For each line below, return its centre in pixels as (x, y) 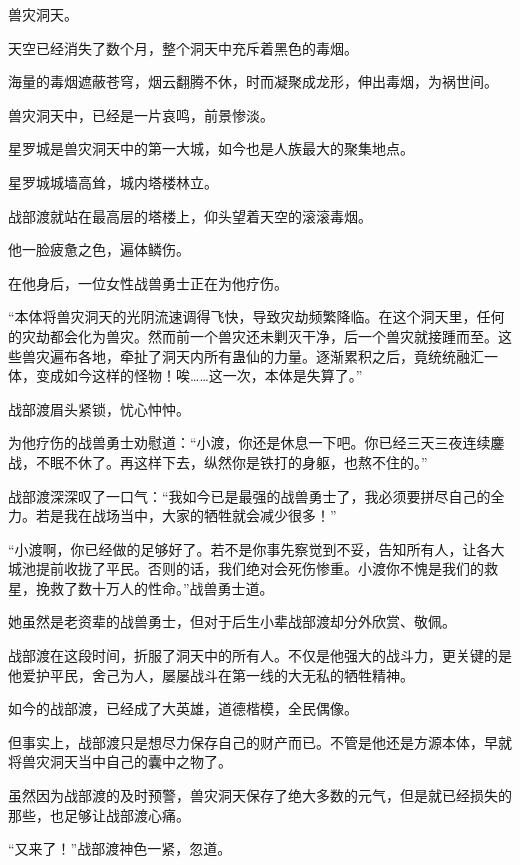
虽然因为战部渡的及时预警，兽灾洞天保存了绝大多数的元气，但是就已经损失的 (260, 795)
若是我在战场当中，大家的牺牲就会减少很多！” (186, 515)
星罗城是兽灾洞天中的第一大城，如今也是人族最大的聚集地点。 (211, 148)
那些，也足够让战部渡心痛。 (99, 814)
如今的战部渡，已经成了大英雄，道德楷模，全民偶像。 (183, 708)
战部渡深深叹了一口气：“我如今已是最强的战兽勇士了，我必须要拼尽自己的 (249, 495)
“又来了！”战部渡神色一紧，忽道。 (120, 848)
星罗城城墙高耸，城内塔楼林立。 (113, 181)
